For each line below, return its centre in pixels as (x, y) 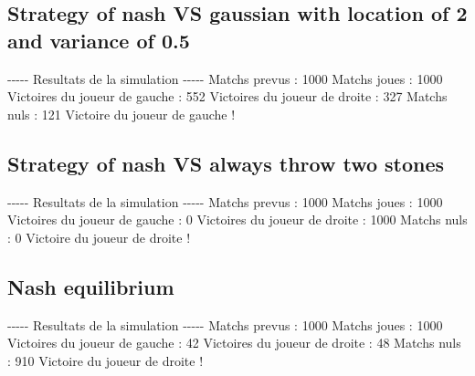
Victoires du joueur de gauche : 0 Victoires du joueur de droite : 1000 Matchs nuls (237, 219)
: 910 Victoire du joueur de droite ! (106, 360)
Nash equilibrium (91, 286)
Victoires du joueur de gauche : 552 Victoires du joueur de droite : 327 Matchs (227, 96)
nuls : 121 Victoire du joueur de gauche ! (121, 114)
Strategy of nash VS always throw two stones (226, 163)
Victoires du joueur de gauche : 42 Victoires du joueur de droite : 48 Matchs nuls (234, 343)
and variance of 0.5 (99, 40)
